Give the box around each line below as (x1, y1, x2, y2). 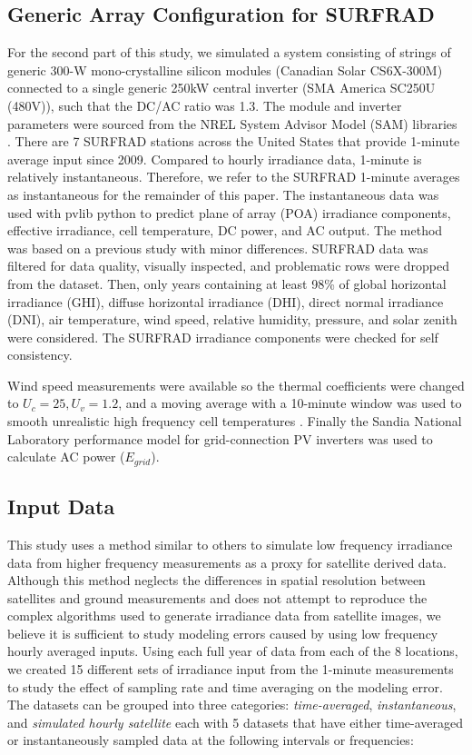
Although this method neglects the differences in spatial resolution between (7, 571, 426, 590)
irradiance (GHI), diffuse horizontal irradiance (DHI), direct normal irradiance (7, 292, 444, 311)
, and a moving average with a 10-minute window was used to (118, 393, 462, 412)
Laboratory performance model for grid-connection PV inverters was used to (7, 429, 433, 448)
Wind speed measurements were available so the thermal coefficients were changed (7, 375, 465, 394)
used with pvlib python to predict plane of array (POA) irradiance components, (7, 203, 451, 222)
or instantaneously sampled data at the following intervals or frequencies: (7, 730, 414, 750)
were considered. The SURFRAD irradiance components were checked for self (7, 327, 438, 346)
